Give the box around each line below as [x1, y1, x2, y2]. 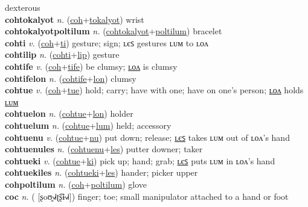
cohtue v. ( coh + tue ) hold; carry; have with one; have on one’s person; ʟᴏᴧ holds [5, 84, 304, 96]
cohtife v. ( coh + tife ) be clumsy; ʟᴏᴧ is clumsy [5, 60, 178, 72]
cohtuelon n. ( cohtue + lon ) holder [5, 107, 133, 120]
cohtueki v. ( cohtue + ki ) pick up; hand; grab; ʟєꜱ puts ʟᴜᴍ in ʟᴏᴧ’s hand [5, 154, 275, 167]
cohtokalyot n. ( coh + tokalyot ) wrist [5, 13, 144, 25]
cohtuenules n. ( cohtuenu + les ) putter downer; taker [5, 143, 203, 155]
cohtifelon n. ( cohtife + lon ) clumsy [5, 72, 136, 84]
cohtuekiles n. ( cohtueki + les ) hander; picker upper [5, 166, 198, 179]
